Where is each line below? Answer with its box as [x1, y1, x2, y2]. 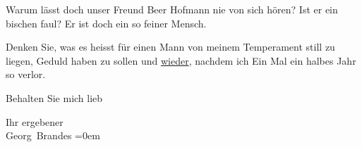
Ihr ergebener [6, 114, 64, 129]
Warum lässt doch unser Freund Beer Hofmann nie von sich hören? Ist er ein [6, 2, 338, 16]
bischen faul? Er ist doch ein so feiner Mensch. [6, 15, 207, 30]
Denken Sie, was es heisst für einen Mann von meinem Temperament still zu [6, 39, 335, 54]
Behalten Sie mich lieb [6, 90, 103, 105]
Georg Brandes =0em [6, 128, 100, 143]
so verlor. [6, 67, 46, 82]
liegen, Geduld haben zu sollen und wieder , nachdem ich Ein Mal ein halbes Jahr [6, 53, 356, 68]
